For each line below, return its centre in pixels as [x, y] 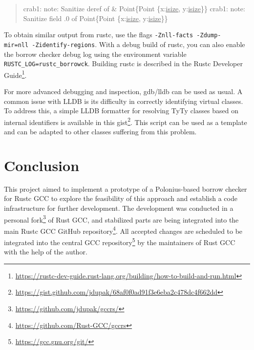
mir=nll [16, 45]
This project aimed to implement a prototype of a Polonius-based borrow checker [126, 188]
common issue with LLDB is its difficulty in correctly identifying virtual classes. [124, 101]
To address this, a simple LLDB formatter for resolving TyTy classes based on [121, 111]
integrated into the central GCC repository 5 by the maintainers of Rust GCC [120, 241]
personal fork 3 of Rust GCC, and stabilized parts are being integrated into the [121, 219]
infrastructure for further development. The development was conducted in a [119, 208]
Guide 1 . [15, 74]
